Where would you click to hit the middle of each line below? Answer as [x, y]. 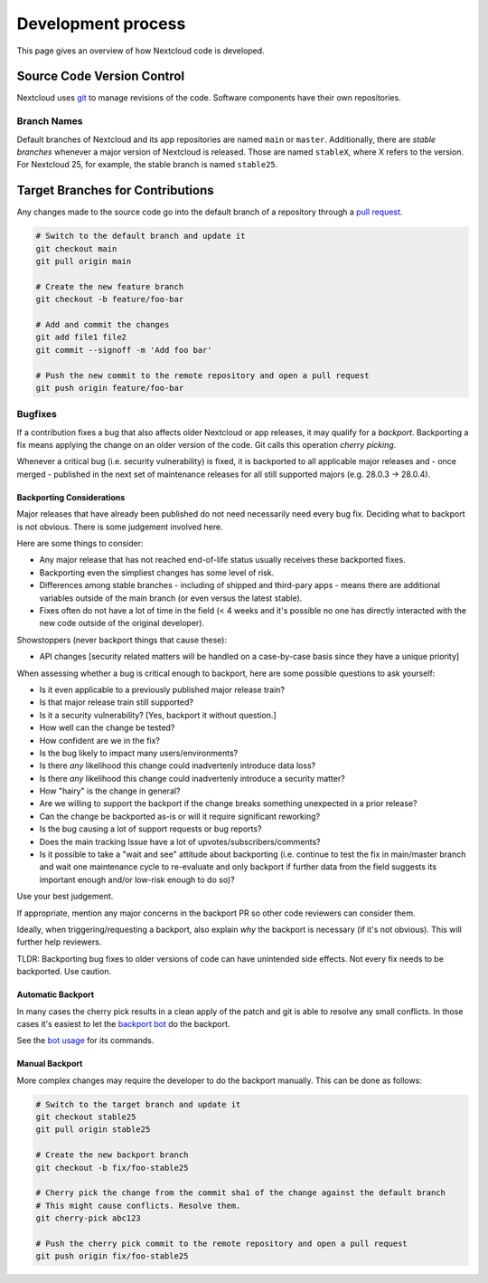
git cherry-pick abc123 [89, 1218]
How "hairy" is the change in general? [110, 791]
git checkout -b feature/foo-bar [110, 299]
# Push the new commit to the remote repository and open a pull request [202, 375]
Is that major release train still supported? [117, 702]
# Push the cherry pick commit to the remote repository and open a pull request [222, 1243]
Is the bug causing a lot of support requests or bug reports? [150, 829]
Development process [101, 24]
